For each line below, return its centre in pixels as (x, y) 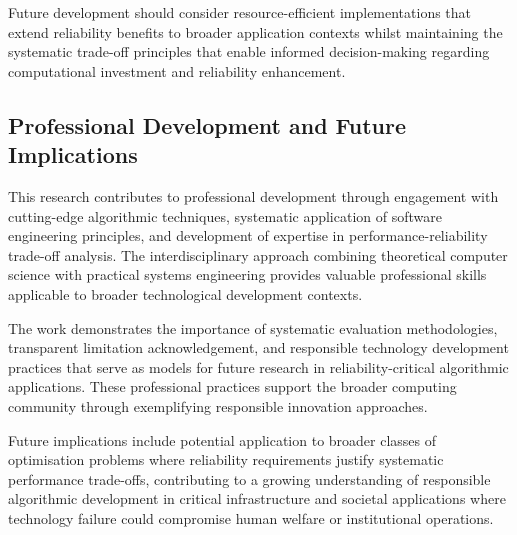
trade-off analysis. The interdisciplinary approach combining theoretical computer (258, 254)
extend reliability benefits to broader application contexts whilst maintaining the (255, 31)
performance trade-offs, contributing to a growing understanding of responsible (249, 478)
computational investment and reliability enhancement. (177, 70)
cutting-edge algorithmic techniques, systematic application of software (225, 215)
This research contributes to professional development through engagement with (253, 195)
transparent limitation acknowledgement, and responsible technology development (258, 347)
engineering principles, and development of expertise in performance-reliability (248, 235)
